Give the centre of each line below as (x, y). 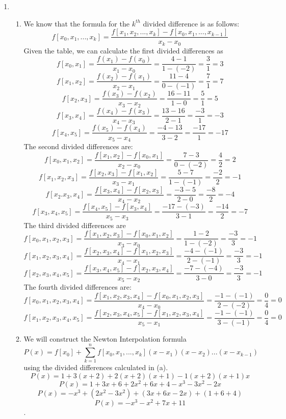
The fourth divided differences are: (77, 286)
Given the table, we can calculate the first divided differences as (123, 50)
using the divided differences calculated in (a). (96, 367)
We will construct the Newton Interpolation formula (105, 338)
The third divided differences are (75, 225)
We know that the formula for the (76, 23)
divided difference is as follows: (191, 23)
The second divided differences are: (78, 146)
